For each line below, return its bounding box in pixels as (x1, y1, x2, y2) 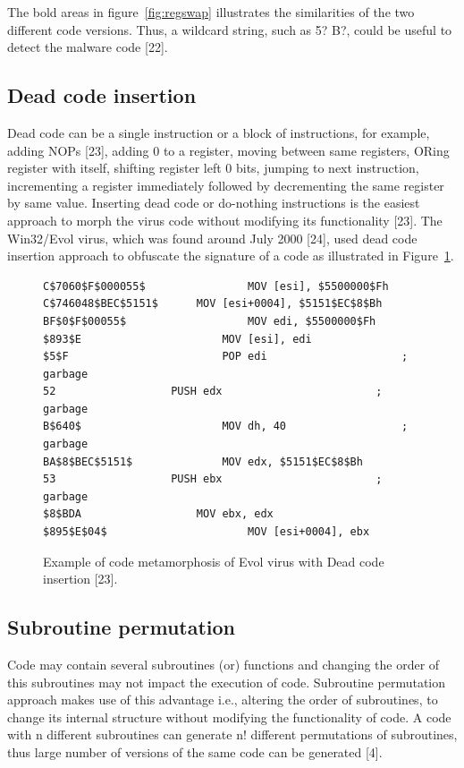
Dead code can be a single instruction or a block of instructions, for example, (7, 123, 430, 141)
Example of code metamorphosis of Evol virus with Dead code (43, 551, 384, 570)
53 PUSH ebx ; (43, 473, 383, 486)
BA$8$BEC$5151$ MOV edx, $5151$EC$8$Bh (43, 455, 363, 468)
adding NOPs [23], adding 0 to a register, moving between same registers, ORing (7, 141, 450, 159)
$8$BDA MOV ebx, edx (43, 508, 274, 521)
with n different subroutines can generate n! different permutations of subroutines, (7, 725, 458, 744)
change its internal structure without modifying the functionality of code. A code (7, 707, 451, 726)
